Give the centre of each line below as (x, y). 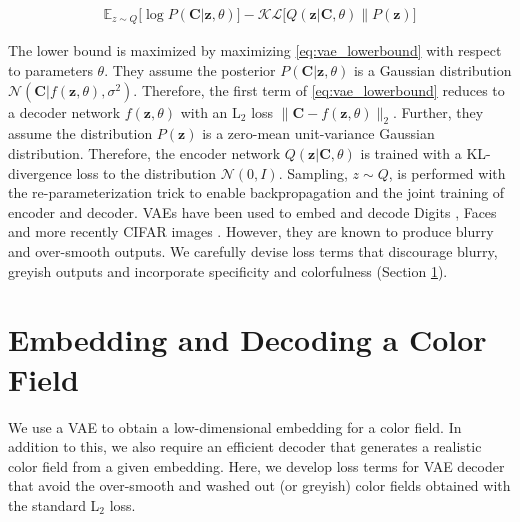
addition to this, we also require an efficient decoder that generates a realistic (245, 446)
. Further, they (438, 111)
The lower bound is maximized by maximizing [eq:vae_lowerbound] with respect (255, 50)
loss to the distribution (146, 172)
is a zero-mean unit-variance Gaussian (318, 133)
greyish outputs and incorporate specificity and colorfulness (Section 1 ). (228, 270)
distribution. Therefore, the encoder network (144, 153)
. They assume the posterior (190, 70)
